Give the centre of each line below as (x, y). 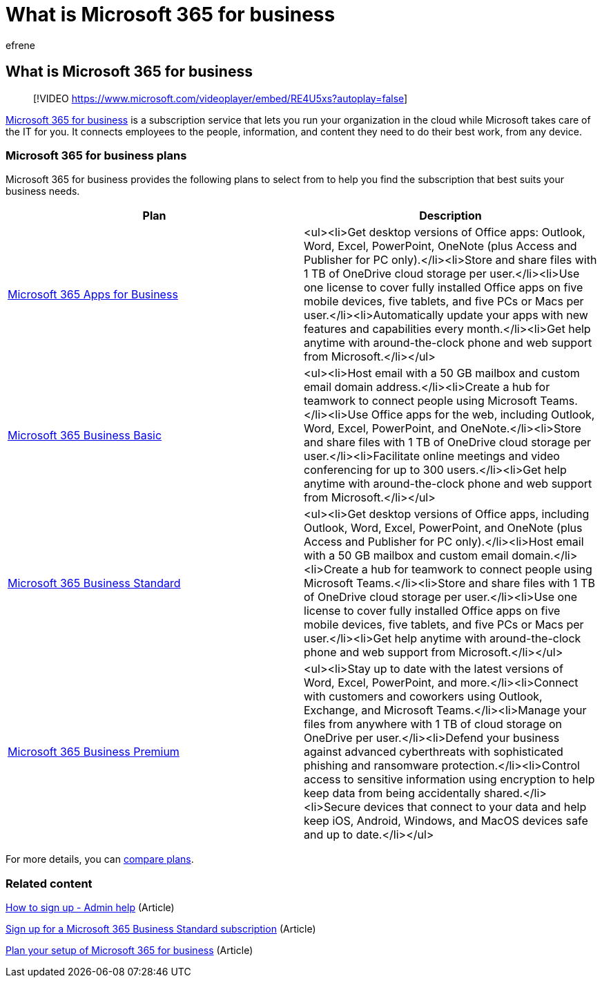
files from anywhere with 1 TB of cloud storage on (433, 724)
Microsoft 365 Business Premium (94, 752)
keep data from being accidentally (392, 793)
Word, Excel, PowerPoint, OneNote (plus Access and (440, 246)
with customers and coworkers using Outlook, (423, 697)
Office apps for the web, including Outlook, (483, 415)
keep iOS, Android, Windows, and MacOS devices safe (446, 821)
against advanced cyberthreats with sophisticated (434, 752)
